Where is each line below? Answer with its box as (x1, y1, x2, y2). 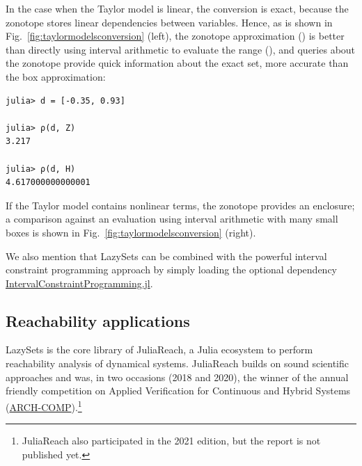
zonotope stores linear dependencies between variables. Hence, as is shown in (6, 15, 333, 29)
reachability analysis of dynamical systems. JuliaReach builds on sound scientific (6, 356, 349, 371)
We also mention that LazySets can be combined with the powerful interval (6, 248, 327, 263)
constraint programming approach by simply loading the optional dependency (6, 262, 337, 277)
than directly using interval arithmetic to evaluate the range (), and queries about (6, 42, 356, 56)
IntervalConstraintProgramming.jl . (6, 275, 153, 290)
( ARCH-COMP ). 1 (6, 397, 82, 414)
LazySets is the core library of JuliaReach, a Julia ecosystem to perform (6, 342, 313, 357)
